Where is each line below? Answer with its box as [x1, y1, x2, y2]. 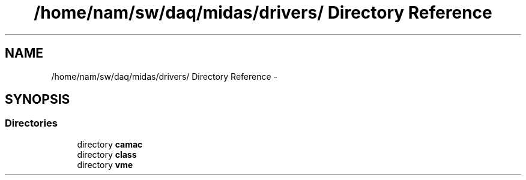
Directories [5, 117, 58, 130]
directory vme [77, 159, 133, 170]
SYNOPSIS [5, 92, 70, 107]
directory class [77, 149, 137, 160]
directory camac [77, 139, 143, 149]
